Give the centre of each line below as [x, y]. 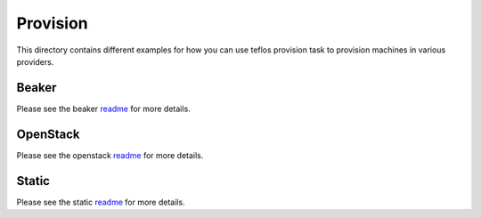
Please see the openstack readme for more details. [110, 155]
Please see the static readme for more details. [101, 202]
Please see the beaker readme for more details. [103, 108]
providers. [35, 61]
